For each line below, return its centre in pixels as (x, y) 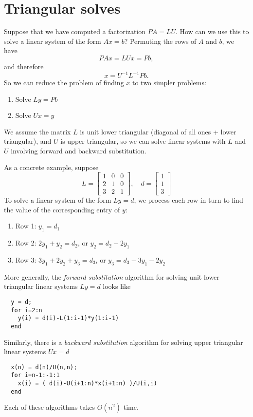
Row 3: (26, 260)
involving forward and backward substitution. (79, 150)
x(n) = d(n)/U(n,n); (44, 367)
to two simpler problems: (169, 82)
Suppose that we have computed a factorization (75, 31)
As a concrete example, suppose (51, 167)
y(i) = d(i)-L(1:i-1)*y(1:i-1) (68, 318)
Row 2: (26, 243)
